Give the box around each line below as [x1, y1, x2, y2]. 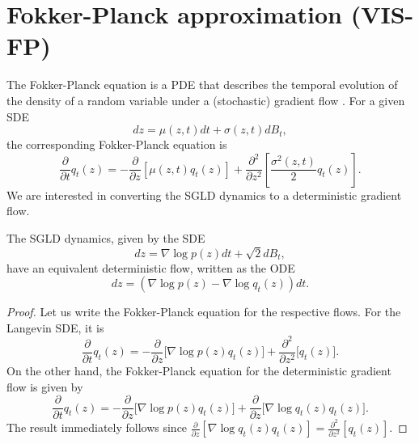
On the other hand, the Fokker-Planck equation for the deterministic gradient [6, 362, 391, 378]
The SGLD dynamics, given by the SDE [6, 229, 205, 246]
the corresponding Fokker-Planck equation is [6, 136, 227, 153]
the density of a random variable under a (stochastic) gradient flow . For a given [6, 91, 405, 108]
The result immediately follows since [6, 419, 188, 436]
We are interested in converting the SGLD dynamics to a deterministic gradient [6, 186, 402, 203]
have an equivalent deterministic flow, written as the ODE [6, 259, 295, 276]
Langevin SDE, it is [6, 319, 104, 336]
